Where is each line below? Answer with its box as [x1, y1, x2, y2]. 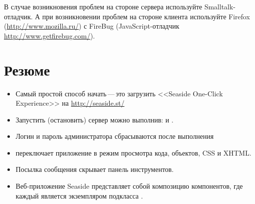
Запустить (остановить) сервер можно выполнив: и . [15, 114, 173, 124]
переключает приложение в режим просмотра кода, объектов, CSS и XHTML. [15, 147, 252, 158]
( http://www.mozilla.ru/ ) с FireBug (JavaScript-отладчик [4, 21, 179, 31]
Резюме [4, 59, 50, 80]
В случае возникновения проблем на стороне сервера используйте [4, 1, 203, 11]
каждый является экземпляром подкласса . [15, 190, 143, 201]
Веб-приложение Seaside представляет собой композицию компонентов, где [15, 181, 243, 191]
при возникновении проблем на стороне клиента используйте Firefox [42, 11, 250, 21]
